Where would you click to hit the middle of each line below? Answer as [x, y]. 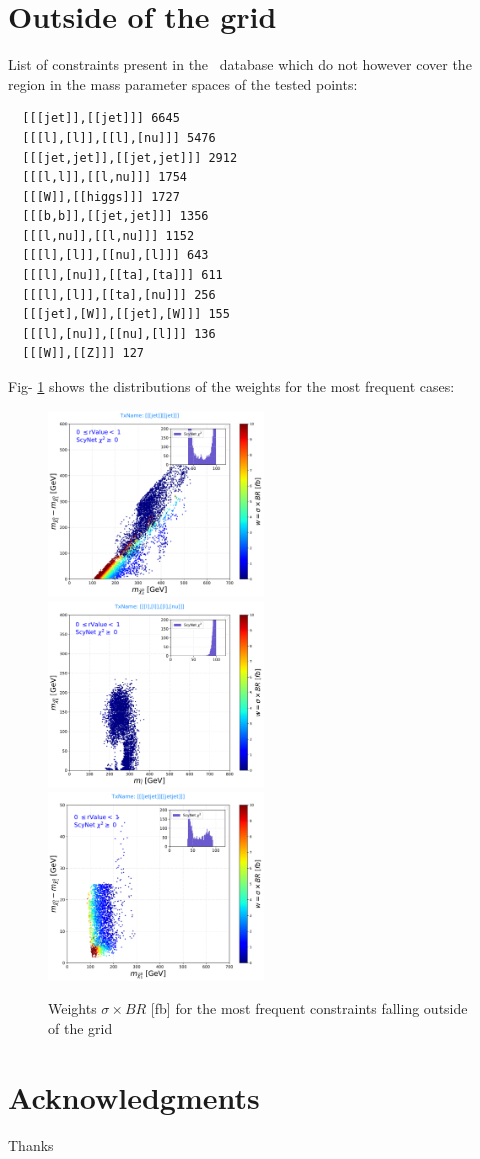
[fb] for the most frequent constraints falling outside [309, 1008]
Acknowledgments [134, 1096]
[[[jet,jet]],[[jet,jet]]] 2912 [130, 157]
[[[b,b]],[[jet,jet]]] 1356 [115, 216]
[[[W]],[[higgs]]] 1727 [101, 196]
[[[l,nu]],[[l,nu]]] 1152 [108, 235]
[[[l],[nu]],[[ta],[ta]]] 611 [122, 275]
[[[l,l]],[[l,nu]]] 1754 [104, 177]
